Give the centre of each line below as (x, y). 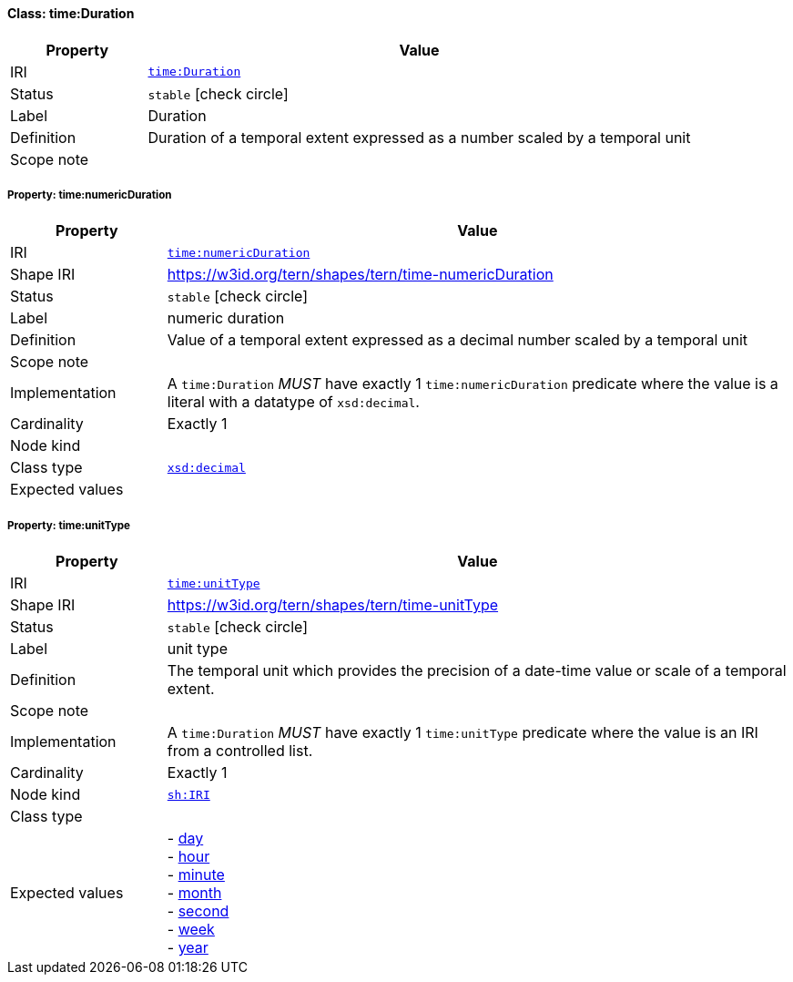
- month (194, 893)
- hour (188, 857)
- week (191, 930)
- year (188, 948)
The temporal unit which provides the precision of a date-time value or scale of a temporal (477, 671)
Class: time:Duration (71, 13)
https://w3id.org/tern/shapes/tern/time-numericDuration (360, 275)
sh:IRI (188, 794)
